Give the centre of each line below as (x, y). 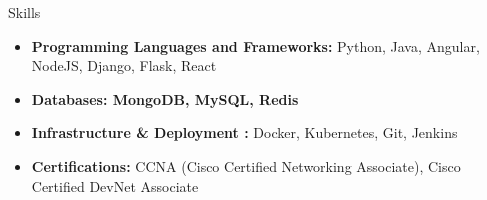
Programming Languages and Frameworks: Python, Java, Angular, (255, 45)
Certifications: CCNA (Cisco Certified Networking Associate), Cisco (246, 165)
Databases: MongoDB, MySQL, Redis (165, 98)
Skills (24, 12)
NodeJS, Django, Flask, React (124, 65)
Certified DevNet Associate (115, 185)
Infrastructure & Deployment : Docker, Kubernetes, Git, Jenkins (244, 132)
